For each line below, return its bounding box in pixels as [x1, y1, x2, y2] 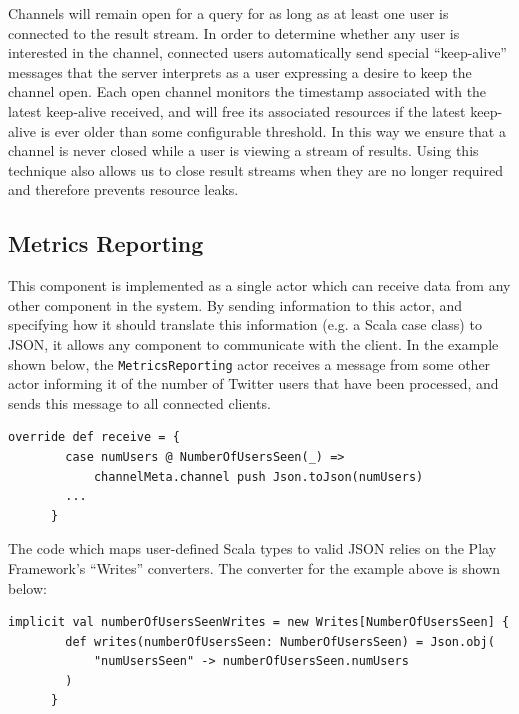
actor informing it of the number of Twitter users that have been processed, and [8, 373, 499, 394]
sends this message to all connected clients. [8, 392, 271, 413]
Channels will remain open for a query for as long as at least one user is [8, 3, 449, 23]
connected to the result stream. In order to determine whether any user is [8, 22, 460, 43]
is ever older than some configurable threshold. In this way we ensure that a [40, 120, 506, 141]
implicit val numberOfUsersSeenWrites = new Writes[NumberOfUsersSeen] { [8, 615, 510, 630]
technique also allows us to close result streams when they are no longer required [8, 159, 503, 180]
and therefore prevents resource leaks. [8, 179, 239, 200]
